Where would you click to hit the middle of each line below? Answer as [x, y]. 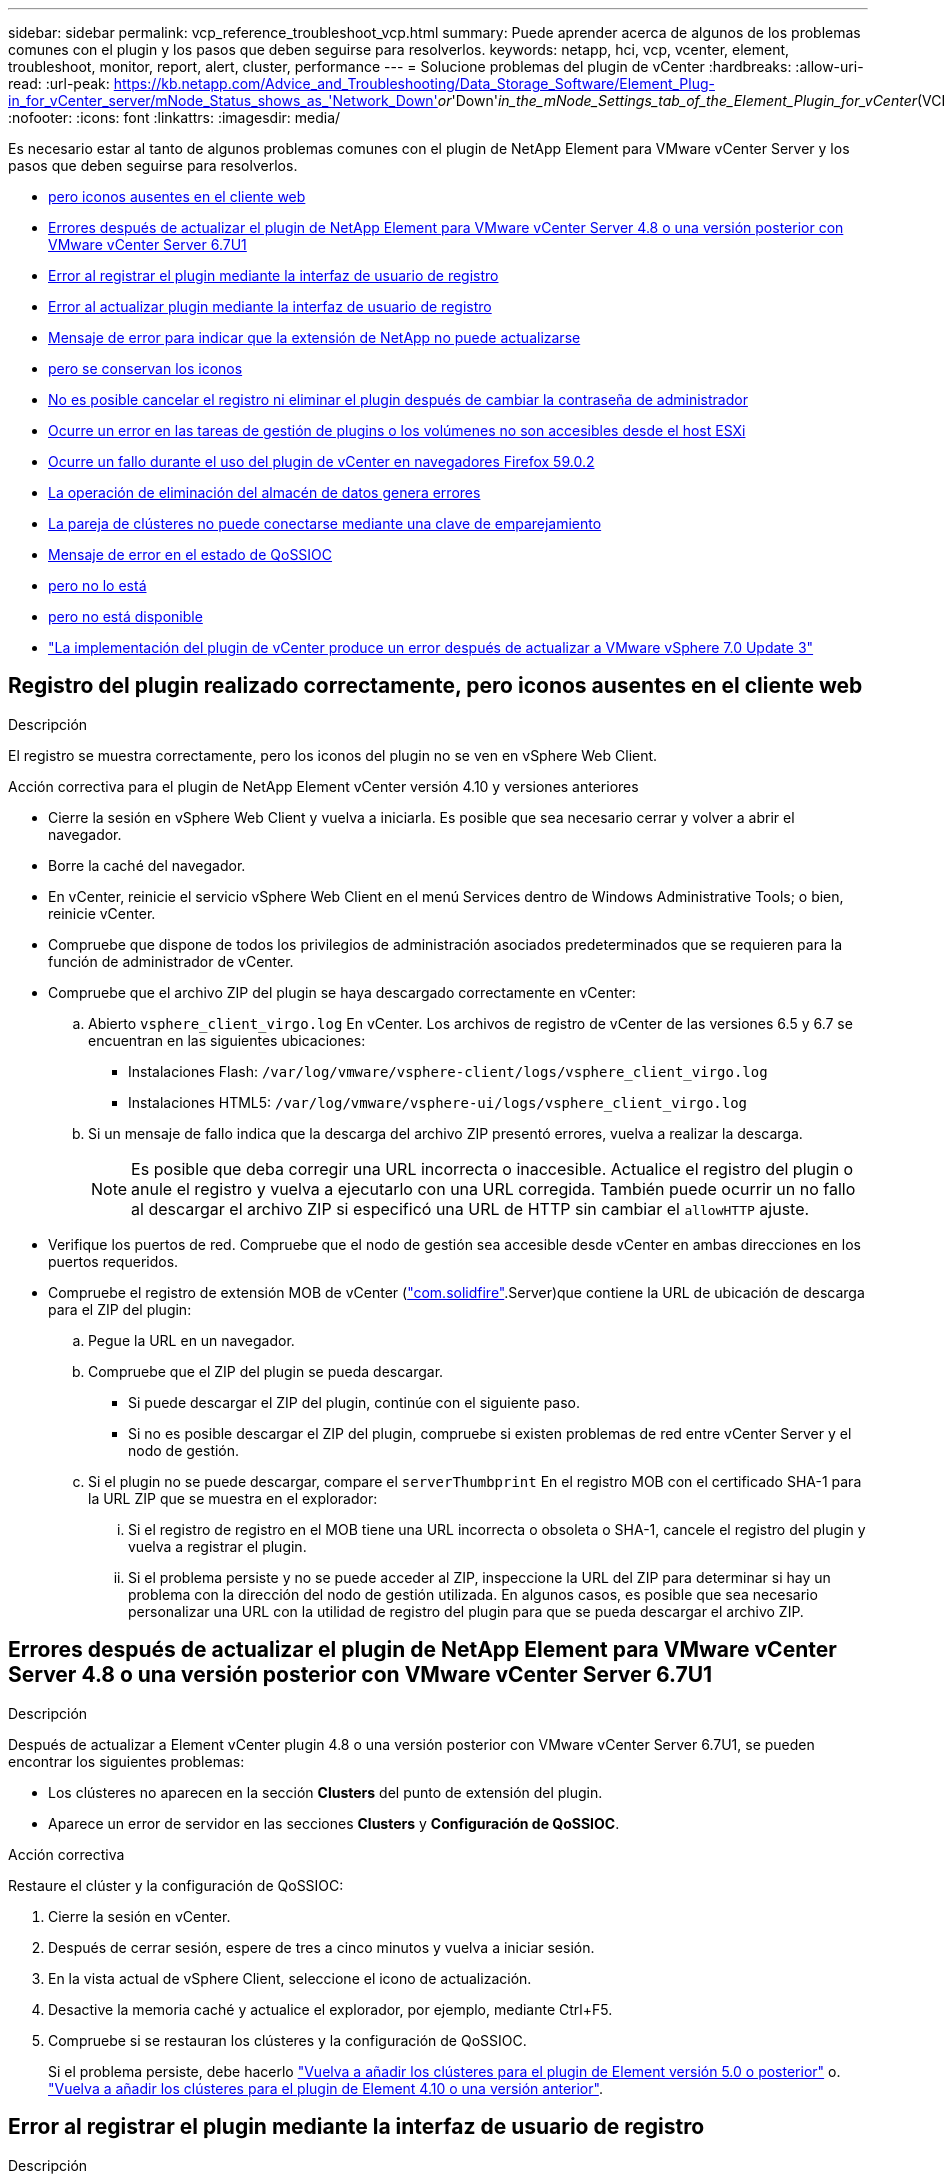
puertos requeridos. [113, 1261]
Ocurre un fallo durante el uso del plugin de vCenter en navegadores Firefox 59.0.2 [321, 461]
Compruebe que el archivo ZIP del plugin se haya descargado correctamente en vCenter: [342, 992]
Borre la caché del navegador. [147, 865]
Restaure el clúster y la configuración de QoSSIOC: [176, 1885]
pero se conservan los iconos [145, 368]
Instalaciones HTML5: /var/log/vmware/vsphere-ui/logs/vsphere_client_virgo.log [438, 1102]
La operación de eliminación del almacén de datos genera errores [264, 492]
